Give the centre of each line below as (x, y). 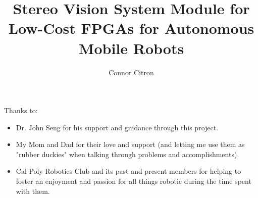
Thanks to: (21, 110)
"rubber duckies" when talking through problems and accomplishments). (127, 154)
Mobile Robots (131, 48)
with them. (33, 191)
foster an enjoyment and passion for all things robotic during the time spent (134, 181)
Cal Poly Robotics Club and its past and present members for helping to (128, 171)
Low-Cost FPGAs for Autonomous (131, 28)
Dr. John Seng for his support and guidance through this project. (117, 127)
